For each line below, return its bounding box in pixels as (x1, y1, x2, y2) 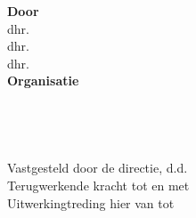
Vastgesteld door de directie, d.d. (7, 158, 188, 177)
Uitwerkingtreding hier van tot (7, 193, 175, 212)
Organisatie (7, 71, 79, 90)
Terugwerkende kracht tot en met (7, 175, 190, 194)
